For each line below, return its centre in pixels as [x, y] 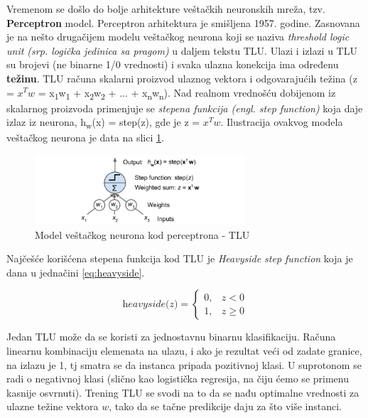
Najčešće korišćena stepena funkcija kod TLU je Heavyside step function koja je [180, 258]
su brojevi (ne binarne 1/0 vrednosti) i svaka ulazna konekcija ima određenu [173, 64]
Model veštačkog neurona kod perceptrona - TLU [142, 234]
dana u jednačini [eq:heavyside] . [76, 272]
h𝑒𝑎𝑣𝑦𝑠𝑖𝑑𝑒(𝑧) [150, 305]
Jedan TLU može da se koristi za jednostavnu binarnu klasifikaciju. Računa [171, 337]
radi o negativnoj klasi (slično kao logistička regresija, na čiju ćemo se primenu [178, 379]
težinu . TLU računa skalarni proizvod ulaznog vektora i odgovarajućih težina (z [182, 78]
